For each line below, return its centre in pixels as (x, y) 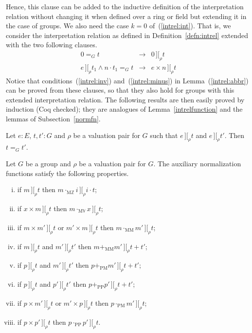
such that (164, 135)
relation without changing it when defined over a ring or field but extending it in (126, 16)
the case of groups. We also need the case (67, 26)
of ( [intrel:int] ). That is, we (190, 26)
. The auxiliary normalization (197, 163)
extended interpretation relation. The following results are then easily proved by (125, 99)
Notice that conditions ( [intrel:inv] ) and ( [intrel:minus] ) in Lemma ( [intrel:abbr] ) (127, 80)
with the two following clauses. (52, 45)
